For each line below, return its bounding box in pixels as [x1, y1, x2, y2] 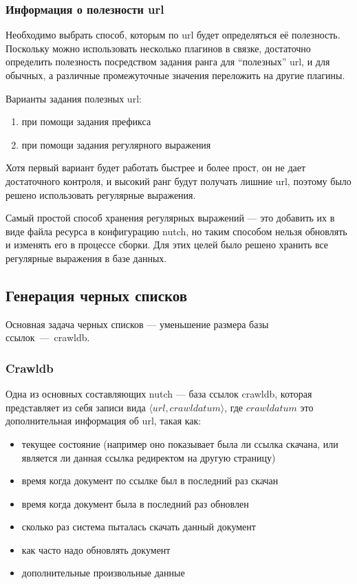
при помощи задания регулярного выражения [21, 137, 211, 151]
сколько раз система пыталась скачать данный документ [21, 519, 256, 534]
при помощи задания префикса [21, 114, 151, 129]
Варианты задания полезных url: [6, 91, 142, 105]
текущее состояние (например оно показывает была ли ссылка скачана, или [21, 436, 338, 451]
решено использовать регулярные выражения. [6, 187, 196, 202]
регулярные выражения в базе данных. [6, 250, 167, 265]
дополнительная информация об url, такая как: [6, 413, 202, 428]
